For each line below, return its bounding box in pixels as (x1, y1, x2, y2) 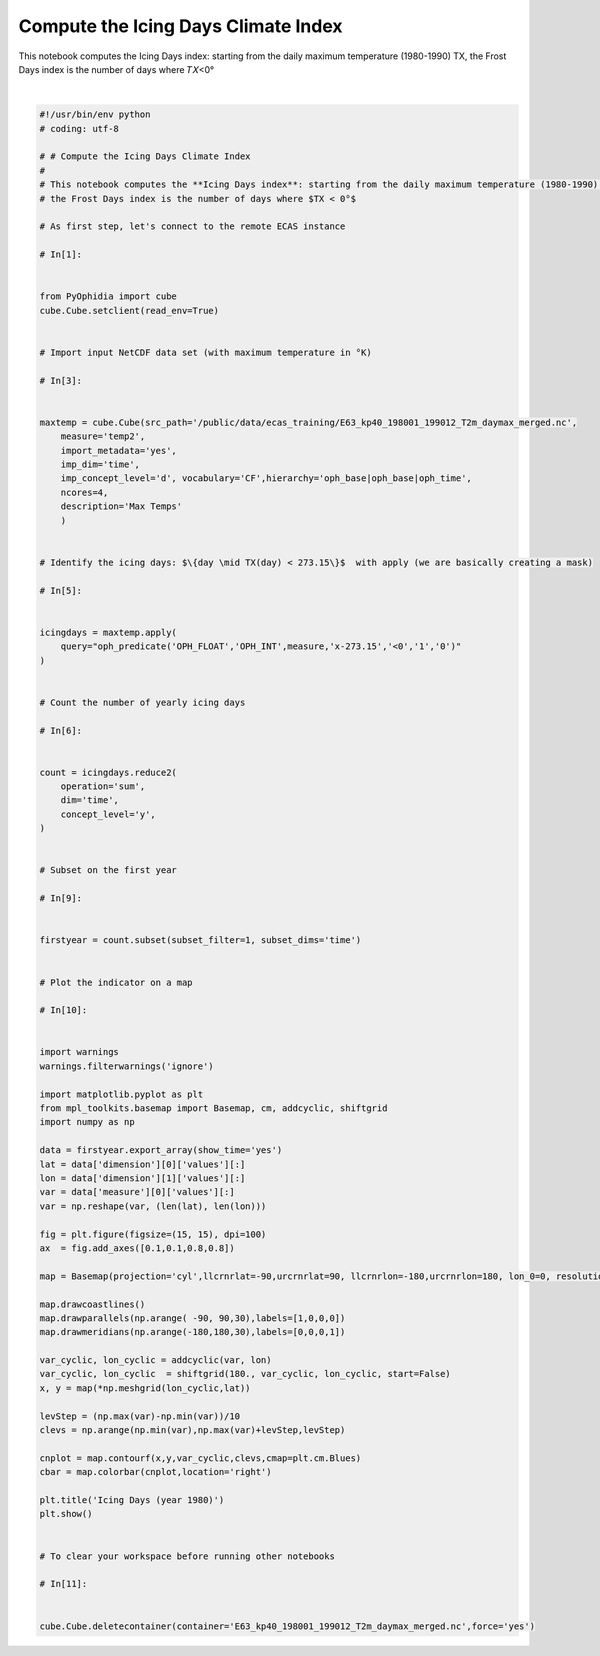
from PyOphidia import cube (39, 291, 177, 302)
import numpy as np (39, 1116, 135, 1128)
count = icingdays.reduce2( (39, 766, 177, 778)
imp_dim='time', (60, 459, 140, 470)
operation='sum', (60, 781, 146, 792)
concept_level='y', (60, 808, 157, 820)
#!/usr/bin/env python (39, 109, 151, 120)
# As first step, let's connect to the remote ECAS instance (39, 221, 346, 232)
